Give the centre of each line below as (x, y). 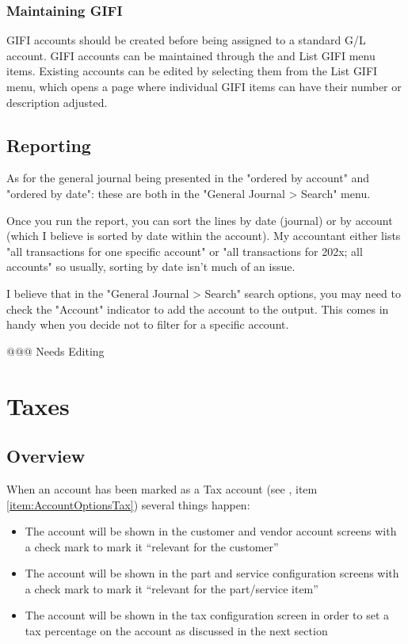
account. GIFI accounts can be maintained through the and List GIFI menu (191, 55)
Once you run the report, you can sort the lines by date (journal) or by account (200, 220)
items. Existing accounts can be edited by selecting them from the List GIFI (192, 71)
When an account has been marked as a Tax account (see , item (162, 488)
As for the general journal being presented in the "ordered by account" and (188, 178)
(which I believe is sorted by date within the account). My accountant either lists (204, 236)
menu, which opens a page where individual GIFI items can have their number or (204, 86)
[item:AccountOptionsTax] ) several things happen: (128, 504)
